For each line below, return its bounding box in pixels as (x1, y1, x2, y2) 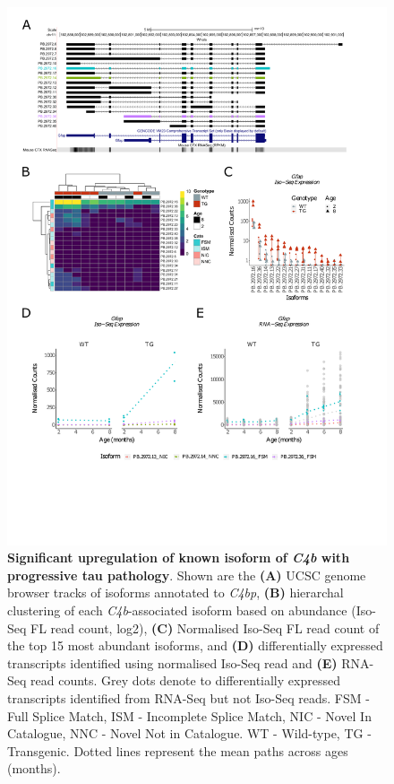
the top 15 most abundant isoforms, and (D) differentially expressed (7, 636, 383, 655)
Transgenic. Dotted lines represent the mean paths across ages (7, 741, 348, 760)
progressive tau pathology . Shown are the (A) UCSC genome (7, 565, 366, 584)
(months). (7, 759, 61, 778)
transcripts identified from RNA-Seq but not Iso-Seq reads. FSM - (7, 689, 370, 708)
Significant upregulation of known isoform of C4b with (7, 548, 350, 567)
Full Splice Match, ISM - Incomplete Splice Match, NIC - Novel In (7, 706, 372, 725)
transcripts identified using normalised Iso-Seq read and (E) (7, 653, 338, 672)
